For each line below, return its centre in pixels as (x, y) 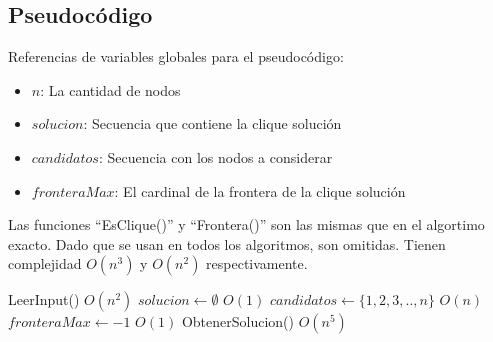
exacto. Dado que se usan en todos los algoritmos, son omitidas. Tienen (227, 243)
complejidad (45, 263)
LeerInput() (44, 299)
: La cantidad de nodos (110, 89)
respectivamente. (257, 263)
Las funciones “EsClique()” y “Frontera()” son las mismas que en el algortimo (246, 224)
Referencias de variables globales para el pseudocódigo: (176, 56)
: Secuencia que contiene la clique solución (212, 123)
